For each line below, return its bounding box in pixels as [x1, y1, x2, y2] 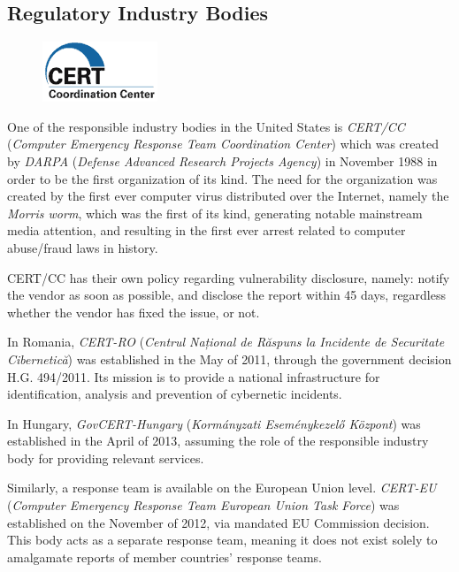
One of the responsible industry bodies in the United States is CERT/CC [7, 117, 405, 135]
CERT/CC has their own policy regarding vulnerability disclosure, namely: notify [7, 268, 450, 286]
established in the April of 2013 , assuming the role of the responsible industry [7, 431, 429, 450]
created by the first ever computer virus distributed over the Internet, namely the [7, 187, 449, 205]
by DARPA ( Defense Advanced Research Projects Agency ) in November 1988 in [7, 151, 438, 170]
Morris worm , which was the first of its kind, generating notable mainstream [7, 203, 423, 222]
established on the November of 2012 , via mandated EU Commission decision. [7, 513, 430, 531]
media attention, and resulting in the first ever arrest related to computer [7, 221, 406, 240]
